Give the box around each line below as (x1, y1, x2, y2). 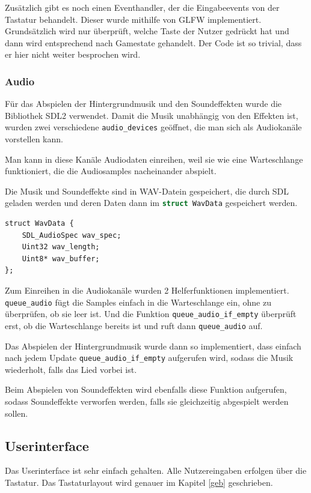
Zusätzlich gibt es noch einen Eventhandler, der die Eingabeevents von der (5, 1, 280, 13)
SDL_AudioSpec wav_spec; (22, 231, 122, 240)
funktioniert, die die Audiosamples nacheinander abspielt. (5, 165, 217, 177)
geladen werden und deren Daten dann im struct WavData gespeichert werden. (5, 196, 298, 209)
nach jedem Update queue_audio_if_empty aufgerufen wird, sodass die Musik (5, 351, 294, 364)
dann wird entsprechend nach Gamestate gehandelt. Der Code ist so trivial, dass (5, 36, 302, 49)
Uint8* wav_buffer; (22, 254, 100, 263)
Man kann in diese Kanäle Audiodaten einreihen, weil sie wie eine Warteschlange (5, 153, 303, 165)
